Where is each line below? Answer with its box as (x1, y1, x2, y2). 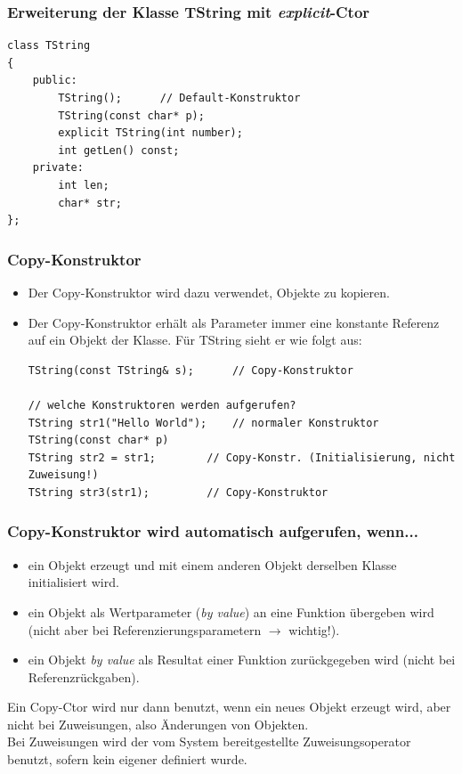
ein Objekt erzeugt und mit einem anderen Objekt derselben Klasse (28, 555, 397, 574)
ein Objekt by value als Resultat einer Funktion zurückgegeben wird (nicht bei (28, 650, 456, 669)
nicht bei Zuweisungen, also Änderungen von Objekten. (7, 714, 309, 733)
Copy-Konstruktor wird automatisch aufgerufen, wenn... (7, 520, 418, 542)
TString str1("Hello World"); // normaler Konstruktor (28, 416, 379, 429)
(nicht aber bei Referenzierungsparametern (28, 620, 262, 639)
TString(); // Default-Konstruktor (58, 92, 301, 104)
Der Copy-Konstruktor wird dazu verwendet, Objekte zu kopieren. (28, 282, 390, 301)
